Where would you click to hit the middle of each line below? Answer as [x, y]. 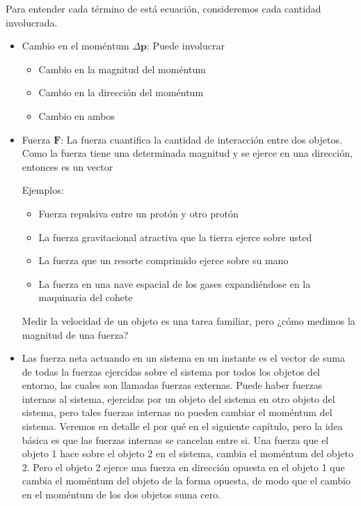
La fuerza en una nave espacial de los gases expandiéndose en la [175, 283]
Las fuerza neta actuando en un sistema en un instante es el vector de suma [184, 358]
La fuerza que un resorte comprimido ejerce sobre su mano [163, 260]
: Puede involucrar [186, 46]
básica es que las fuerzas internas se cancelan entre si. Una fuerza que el [175, 439]
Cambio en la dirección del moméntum [121, 92]
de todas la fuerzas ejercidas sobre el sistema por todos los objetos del [171, 371]
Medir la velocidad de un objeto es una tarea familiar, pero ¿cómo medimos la [188, 320]
